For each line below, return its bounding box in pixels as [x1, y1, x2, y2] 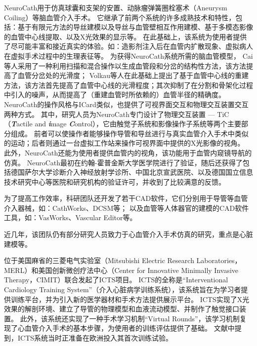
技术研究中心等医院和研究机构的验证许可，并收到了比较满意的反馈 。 [4, 176, 225, 187]
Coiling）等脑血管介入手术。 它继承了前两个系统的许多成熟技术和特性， [4, 12, 236, 22]
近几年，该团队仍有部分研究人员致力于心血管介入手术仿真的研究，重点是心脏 [4, 229, 253, 239]
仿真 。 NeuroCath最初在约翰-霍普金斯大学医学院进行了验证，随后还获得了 [4, 157, 243, 167]
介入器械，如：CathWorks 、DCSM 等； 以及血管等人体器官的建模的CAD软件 [4, 202, 249, 213]
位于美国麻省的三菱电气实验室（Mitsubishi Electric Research [4, 255, 194, 266]
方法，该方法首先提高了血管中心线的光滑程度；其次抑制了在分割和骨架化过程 [4, 79, 253, 90]
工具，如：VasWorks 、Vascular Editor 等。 [4, 212, 137, 223]
